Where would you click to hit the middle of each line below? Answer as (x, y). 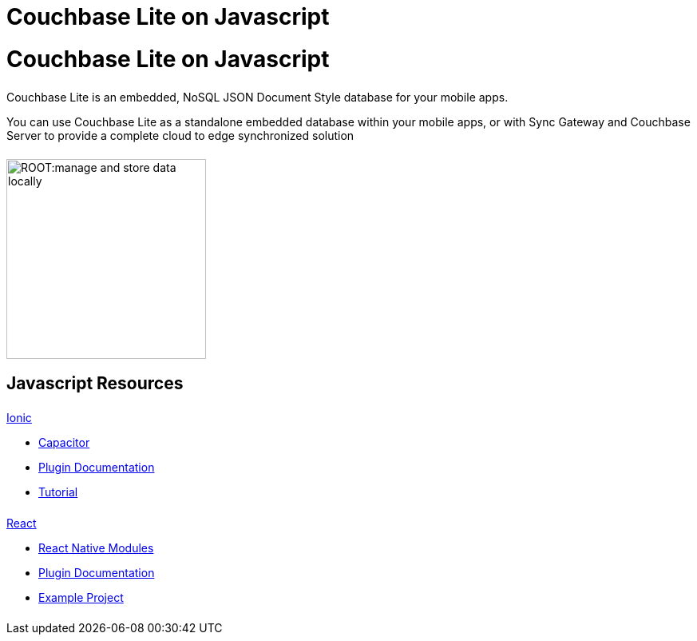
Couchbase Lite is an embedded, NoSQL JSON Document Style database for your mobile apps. (257, 97)
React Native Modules (96, 547)
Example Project (81, 597)
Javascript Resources (95, 383)
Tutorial (58, 492)
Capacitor (64, 442)
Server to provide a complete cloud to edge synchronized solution (180, 135)
